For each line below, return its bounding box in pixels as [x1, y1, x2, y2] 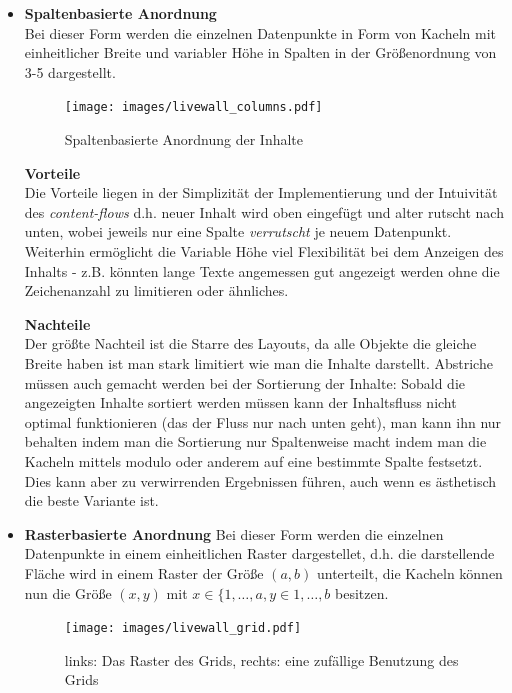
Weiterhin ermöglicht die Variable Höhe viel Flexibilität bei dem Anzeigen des [24, 241, 504, 261]
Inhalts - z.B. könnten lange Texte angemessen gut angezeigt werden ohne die [24, 260, 500, 281]
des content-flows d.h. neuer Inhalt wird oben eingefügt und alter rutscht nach [24, 201, 504, 222]
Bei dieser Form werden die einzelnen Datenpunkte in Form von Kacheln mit [24, 22, 496, 43]
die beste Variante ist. [24, 490, 159, 511]
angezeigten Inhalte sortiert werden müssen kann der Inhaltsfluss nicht [24, 392, 457, 413]
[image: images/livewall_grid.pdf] [64, 621, 302, 636]
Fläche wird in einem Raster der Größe [24, 562, 264, 583]
